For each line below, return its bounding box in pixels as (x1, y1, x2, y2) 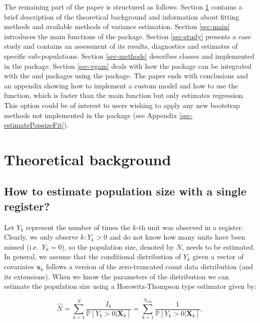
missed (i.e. (4, 241, 39, 252)
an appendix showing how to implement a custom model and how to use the (4, 80, 238, 90)
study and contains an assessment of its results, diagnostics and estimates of (4, 41, 238, 51)
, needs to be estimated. (181, 241, 255, 252)
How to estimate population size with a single (4, 183, 246, 199)
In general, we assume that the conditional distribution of (4, 251, 181, 262)
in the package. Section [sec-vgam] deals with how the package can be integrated (4, 60, 252, 71)
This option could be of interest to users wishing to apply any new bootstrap (4, 99, 240, 110)
